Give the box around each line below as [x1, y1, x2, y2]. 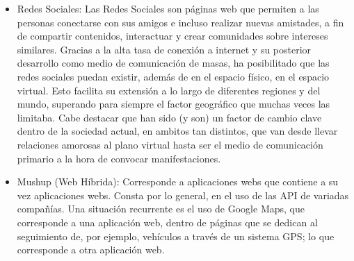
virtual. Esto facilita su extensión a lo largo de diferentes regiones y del [17, 83, 321, 97]
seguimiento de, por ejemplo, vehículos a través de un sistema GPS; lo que [17, 228, 335, 243]
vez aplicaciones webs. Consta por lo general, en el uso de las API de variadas [17, 187, 349, 202]
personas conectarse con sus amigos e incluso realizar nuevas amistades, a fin [17, 15, 344, 29]
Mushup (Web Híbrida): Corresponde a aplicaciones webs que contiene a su [17, 174, 339, 189]
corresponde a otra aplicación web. [17, 242, 165, 257]
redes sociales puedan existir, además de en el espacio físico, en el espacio [17, 69, 330, 83]
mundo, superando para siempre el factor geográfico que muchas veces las [17, 96, 330, 111]
